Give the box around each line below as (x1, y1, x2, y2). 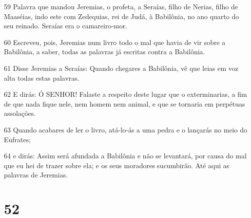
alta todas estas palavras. (4, 72, 79, 83)
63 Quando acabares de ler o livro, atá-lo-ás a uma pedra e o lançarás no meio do (4, 124, 247, 134)
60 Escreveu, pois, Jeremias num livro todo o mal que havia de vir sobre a (4, 37, 226, 47)
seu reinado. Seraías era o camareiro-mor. (4, 21, 128, 31)
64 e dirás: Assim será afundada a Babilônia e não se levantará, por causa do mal (4, 151, 247, 161)
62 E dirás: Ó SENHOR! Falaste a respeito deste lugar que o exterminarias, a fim (4, 89, 247, 99)
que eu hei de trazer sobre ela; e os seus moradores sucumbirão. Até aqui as (4, 160, 230, 170)
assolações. (4, 108, 36, 118)
